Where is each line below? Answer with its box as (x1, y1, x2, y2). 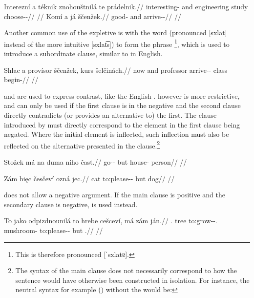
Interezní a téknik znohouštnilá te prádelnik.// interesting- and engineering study (4, 1, 248, 11)
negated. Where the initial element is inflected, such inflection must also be (4, 129, 229, 139)
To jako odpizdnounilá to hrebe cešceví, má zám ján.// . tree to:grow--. (4, 215, 217, 226)
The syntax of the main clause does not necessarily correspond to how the (15, 265, 237, 276)
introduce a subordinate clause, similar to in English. (4, 48, 163, 59)
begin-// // (4, 74, 39, 85)
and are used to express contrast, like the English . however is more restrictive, (4, 90, 240, 101)
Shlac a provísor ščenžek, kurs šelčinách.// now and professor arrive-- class (4, 64, 228, 75)
